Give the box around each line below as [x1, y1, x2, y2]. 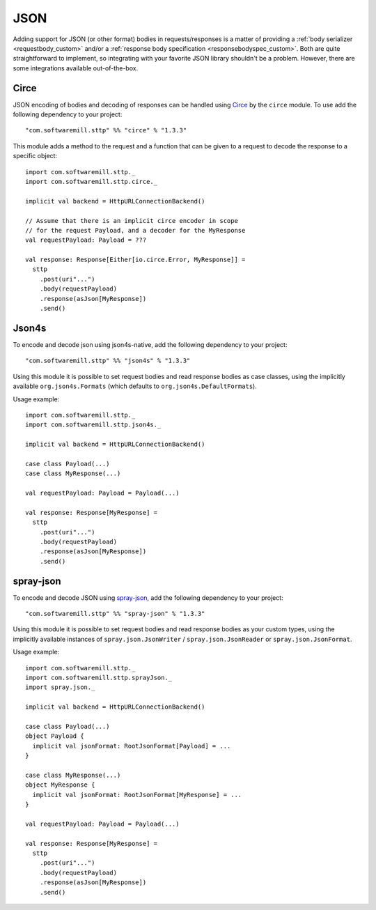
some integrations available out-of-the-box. [13, 63, 139, 72]
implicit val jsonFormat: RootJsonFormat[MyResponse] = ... [32, 791, 242, 799]
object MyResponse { [25, 781, 95, 789]
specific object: [13, 152, 58, 160]
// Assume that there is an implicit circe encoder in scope [25, 217, 238, 224]
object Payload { [25, 732, 84, 740]
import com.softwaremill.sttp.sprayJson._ [25, 674, 173, 682]
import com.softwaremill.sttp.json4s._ [25, 421, 162, 429]
